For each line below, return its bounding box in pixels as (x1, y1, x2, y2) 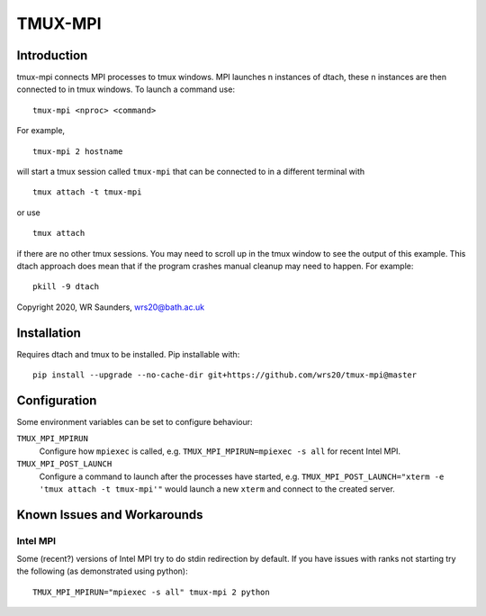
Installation (16, 325, 81, 340)
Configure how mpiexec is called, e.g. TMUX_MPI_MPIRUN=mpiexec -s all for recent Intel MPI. (39, 446, 400, 457)
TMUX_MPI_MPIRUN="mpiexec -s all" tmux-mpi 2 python (32, 586, 270, 597)
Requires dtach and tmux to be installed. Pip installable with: (16, 349, 240, 359)
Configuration (16, 393, 97, 408)
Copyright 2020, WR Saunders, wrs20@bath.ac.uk (16, 302, 205, 313)
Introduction (16, 48, 88, 63)
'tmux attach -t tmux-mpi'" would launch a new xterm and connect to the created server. (39, 483, 395, 494)
